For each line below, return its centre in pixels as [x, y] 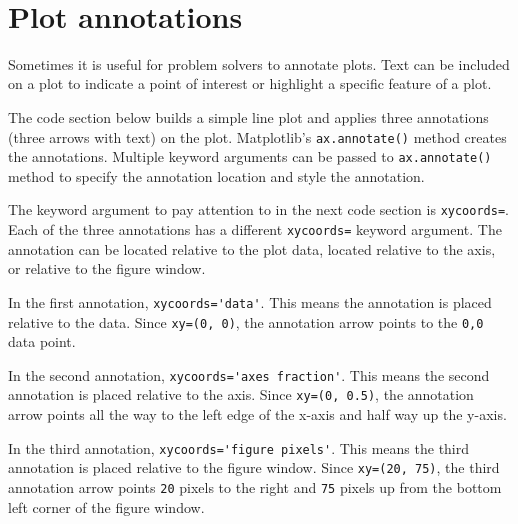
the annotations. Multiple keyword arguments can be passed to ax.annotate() [250, 156]
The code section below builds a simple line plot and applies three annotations [248, 116]
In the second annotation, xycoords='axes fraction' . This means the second [249, 374]
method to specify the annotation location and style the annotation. [216, 175]
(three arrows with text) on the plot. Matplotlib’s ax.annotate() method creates [257, 136]
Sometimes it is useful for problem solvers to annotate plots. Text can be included [259, 63]
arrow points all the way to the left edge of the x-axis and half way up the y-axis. [257, 414]
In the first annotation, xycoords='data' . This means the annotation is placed [250, 301]
